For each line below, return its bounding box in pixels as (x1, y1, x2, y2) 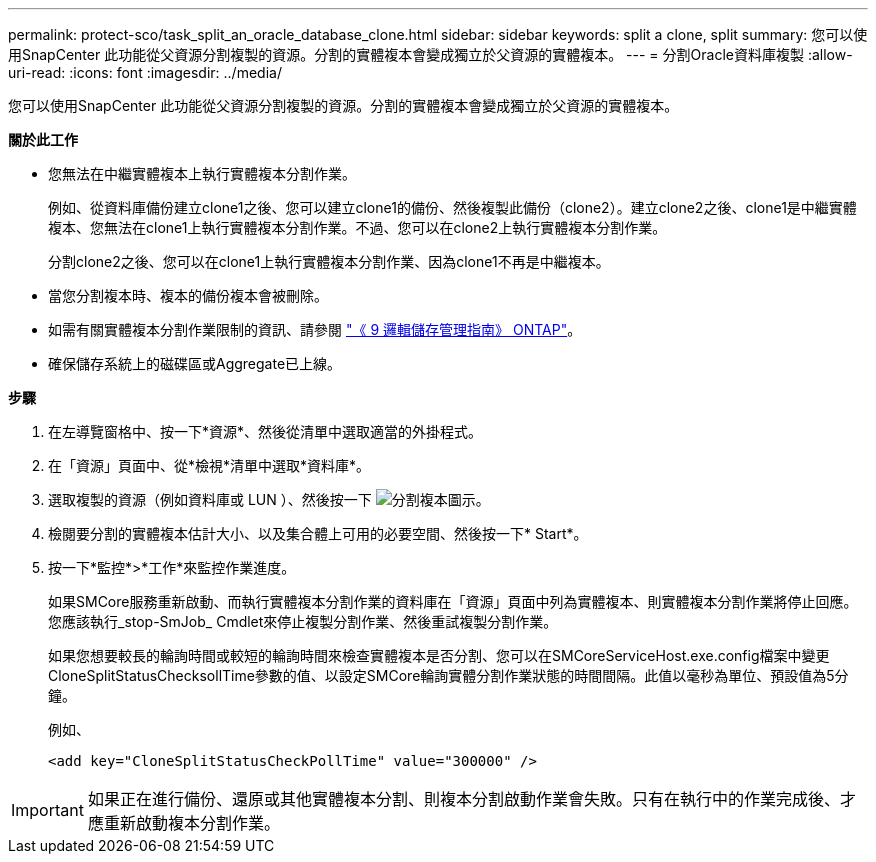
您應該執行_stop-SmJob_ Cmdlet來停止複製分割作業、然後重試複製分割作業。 (48, 613, 558, 630)
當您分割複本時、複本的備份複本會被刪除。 (48, 287, 328, 304)
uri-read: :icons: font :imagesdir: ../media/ (8, 64, 282, 81)
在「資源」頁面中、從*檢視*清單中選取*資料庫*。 (48, 457, 371, 474)
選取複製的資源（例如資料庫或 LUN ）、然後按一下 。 (48, 491, 490, 508)
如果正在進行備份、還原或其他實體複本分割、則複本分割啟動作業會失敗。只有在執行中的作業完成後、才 (87, 789, 856, 809)
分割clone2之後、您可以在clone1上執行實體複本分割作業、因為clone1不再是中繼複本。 (48, 253, 610, 270)
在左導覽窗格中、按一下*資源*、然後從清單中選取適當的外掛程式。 (48, 423, 483, 440)
